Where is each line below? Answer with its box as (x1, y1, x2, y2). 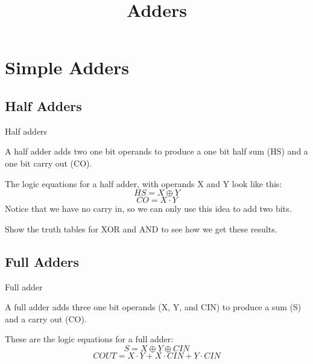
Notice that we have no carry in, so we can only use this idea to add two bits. (5, 202, 292, 215)
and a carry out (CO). (5, 312, 87, 325)
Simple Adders (5, 55, 129, 80)
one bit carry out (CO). (5, 156, 92, 169)
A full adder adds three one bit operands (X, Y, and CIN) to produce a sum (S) (5, 301, 302, 313)
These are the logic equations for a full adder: (5, 333, 174, 345)
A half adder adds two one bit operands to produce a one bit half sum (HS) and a (5, 145, 308, 158)
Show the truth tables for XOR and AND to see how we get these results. (5, 222, 277, 235)
